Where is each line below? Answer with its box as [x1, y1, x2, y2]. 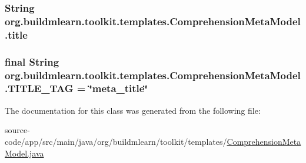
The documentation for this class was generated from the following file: [5, 104, 261, 116]
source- [5, 124, 30, 136]
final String [5, 54, 59, 69]
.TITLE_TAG [5, 81, 74, 96]
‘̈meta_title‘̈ [89, 81, 148, 96]
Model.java [5, 147, 44, 159]
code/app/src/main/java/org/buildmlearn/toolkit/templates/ [5, 135, 227, 147]
